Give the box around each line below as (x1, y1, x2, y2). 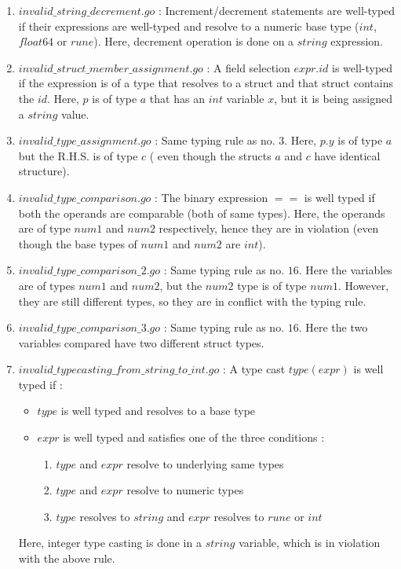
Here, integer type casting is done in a (18, 534, 202, 551)
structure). (18, 163, 70, 179)
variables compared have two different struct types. (18, 334, 264, 351)
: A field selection (206, 59, 290, 75)
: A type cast (222, 361, 286, 377)
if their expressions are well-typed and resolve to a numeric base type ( (18, 17, 359, 34)
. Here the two (298, 319, 368, 336)
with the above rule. (18, 550, 115, 567)
